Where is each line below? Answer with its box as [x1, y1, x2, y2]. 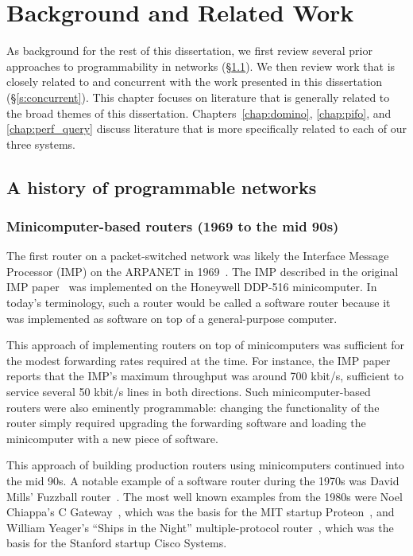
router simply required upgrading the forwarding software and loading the [6, 414, 366, 431]
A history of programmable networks [6, 174, 317, 199]
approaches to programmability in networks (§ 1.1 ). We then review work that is [6, 57, 396, 74]
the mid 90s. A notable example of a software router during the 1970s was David [6, 472, 399, 488]
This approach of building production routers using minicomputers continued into [6, 457, 404, 473]
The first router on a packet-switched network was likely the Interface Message [6, 247, 389, 264]
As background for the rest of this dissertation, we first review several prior [6, 42, 372, 59]
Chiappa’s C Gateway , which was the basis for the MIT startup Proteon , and [6, 504, 395, 520]
